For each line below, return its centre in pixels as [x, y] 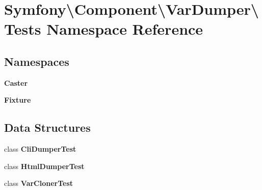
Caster [16, 82]
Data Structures [47, 127]
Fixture [18, 100]
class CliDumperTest [40, 149]
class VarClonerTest [39, 183]
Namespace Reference [125, 29]
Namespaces [37, 61]
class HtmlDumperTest [44, 166]
